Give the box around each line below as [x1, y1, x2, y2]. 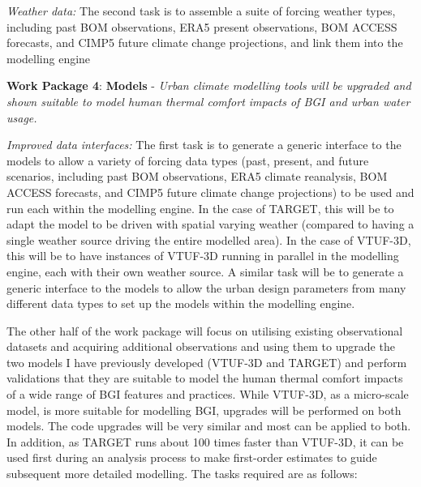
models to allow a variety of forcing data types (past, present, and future [6, 152, 369, 169]
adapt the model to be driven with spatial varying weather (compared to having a [6, 216, 415, 233]
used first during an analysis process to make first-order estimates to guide [6, 449, 377, 466]
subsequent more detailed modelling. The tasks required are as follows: [6, 465, 358, 482]
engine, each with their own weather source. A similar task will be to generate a [6, 263, 404, 280]
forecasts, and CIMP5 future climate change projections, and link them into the [6, 34, 403, 51]
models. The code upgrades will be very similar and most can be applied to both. [6, 417, 411, 434]
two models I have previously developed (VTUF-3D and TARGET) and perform [6, 353, 407, 370]
